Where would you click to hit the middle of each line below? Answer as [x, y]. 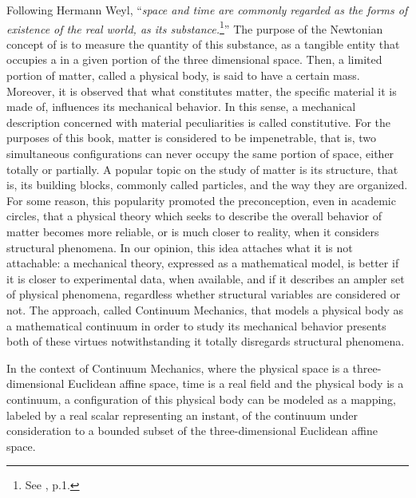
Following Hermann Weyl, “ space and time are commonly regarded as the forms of [207, 10]
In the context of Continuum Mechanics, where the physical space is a [178, 368]
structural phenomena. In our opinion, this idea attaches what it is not [180, 247]
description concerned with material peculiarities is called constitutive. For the [198, 122]
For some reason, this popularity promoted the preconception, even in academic [201, 200]
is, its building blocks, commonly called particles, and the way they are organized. [207, 185]
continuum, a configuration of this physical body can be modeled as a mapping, [201, 399]
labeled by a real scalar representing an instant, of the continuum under [182, 415]
